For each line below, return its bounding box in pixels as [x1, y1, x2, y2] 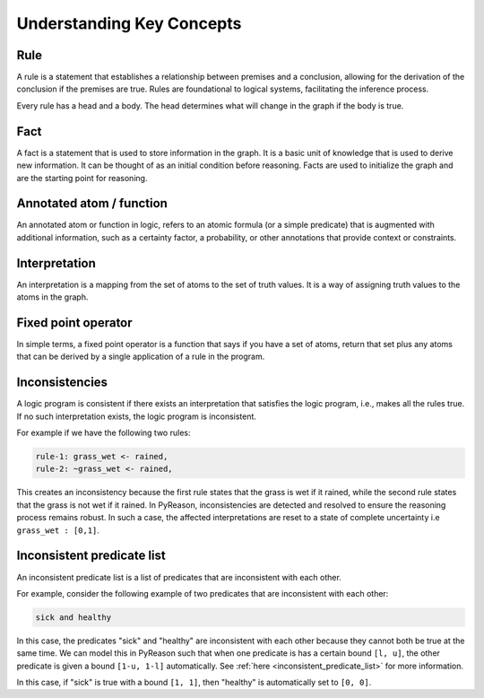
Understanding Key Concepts [16, 13, 242, 33]
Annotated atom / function [16, 196, 168, 211]
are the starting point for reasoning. [16, 172, 148, 183]
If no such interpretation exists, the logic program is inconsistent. [16, 411, 257, 422]
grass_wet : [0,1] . [16, 525, 100, 536]
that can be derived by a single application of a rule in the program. [16, 351, 265, 362]
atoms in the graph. [16, 292, 89, 302]
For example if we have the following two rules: [16, 427, 191, 439]
